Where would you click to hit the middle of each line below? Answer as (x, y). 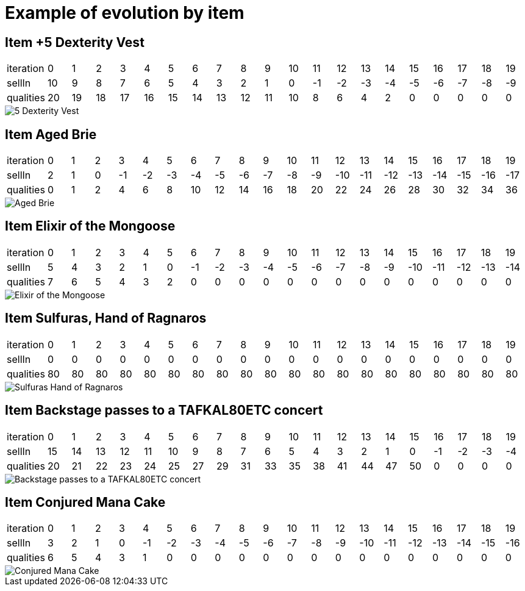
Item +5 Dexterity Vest (75, 42)
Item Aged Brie (51, 134)
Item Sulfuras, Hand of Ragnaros (106, 318)
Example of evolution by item (125, 13)
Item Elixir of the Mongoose (90, 226)
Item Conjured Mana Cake (85, 502)
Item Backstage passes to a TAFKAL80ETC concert (164, 410)
